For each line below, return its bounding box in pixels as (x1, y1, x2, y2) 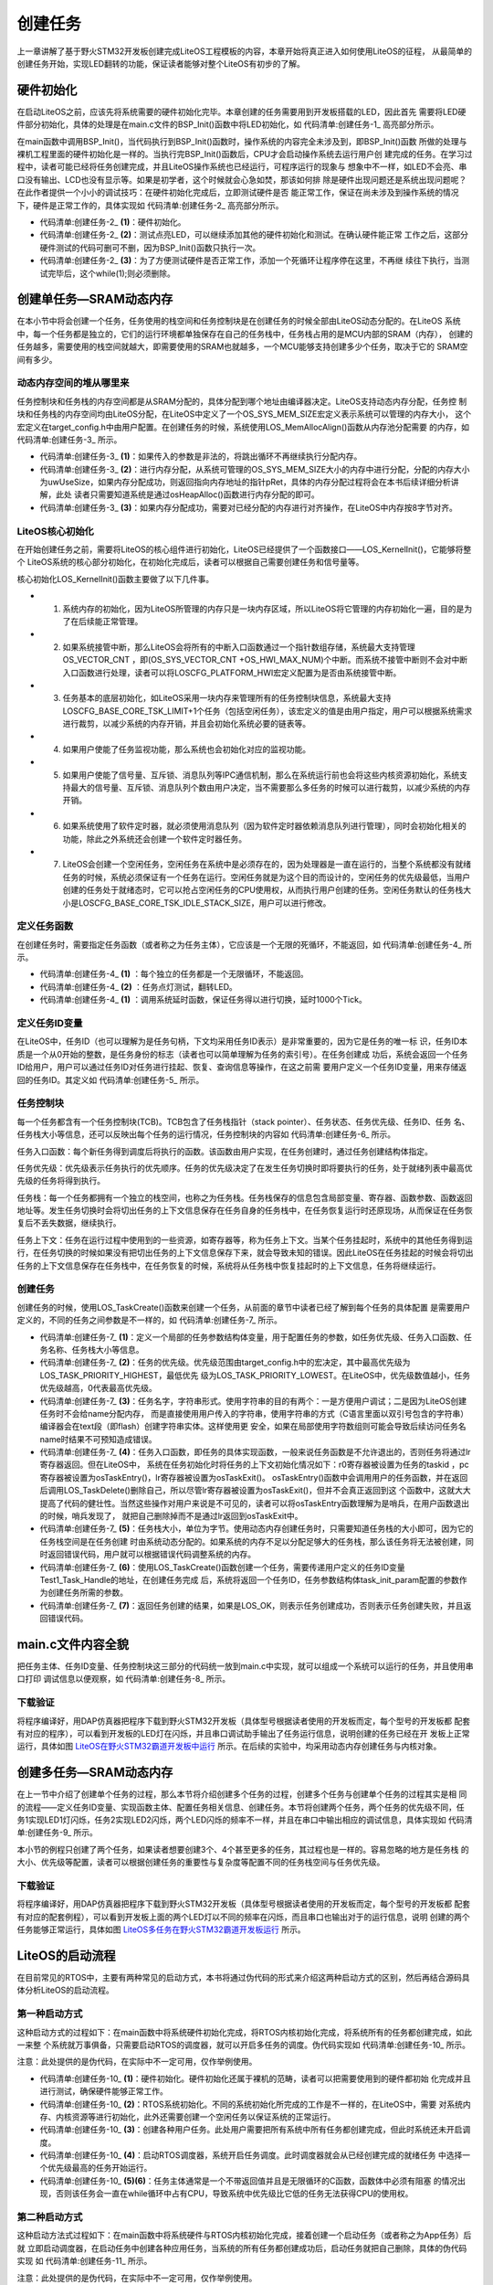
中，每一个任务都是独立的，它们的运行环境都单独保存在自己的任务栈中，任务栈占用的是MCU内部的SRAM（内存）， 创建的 (16, 328, 474, 339)
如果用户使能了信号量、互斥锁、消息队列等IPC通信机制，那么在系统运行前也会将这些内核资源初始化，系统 (62, 769, 460, 781)
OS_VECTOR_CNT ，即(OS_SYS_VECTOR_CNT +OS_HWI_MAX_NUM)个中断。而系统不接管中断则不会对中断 (62, 654, 468, 665)
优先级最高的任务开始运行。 (47, 2163, 152, 2173)
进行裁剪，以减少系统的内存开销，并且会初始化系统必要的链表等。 (62, 718, 310, 729)
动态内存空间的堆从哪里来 (16, 377, 130, 389)
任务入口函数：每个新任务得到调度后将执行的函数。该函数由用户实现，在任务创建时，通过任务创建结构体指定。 (16, 1145, 433, 1156)
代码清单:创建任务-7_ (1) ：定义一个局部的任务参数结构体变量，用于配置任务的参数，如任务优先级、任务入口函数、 (39, 1331, 465, 1343)
